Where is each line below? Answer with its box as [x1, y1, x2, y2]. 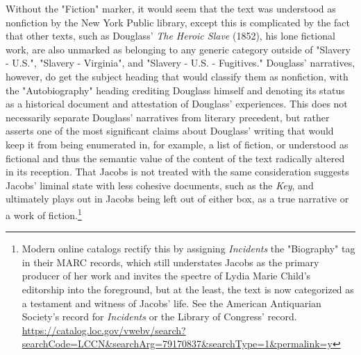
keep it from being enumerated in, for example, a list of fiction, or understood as [6, 137, 349, 151]
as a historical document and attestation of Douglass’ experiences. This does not [6, 96, 348, 111]
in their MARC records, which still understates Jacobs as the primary [22, 254, 319, 269]
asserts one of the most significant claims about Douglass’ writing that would [6, 123, 334, 138]
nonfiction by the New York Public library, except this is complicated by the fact [6, 15, 350, 29]
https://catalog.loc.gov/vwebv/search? [22, 322, 186, 337]
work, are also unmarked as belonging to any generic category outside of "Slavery [6, 42, 351, 56]
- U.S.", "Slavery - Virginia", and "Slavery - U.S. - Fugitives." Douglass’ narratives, [6, 55, 355, 70]
